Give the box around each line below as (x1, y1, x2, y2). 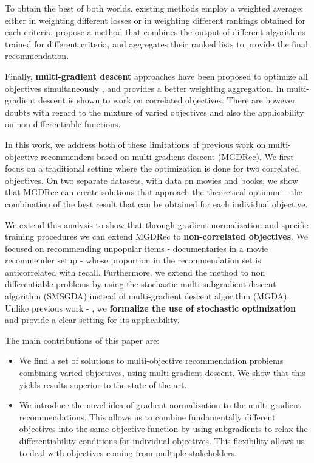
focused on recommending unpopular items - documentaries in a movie (5, 242, 268, 254)
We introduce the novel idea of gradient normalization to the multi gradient (19, 399, 301, 411)
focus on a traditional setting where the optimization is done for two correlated (5, 162, 299, 175)
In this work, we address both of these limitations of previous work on (5, 138, 266, 150)
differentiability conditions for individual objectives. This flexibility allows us (19, 434, 305, 447)
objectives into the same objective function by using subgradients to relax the (19, 422, 308, 435)
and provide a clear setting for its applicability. (5, 313, 180, 326)
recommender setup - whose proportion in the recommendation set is (5, 254, 261, 266)
